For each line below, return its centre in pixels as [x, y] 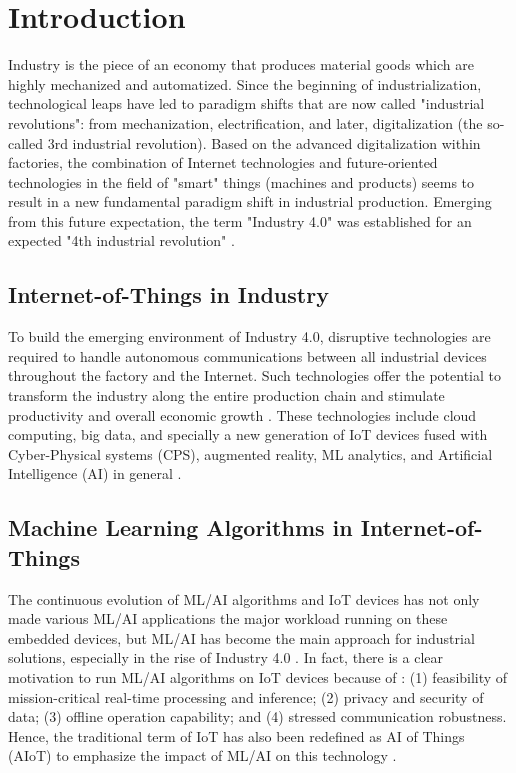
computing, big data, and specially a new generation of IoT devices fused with [248, 434]
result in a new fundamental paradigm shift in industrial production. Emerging [250, 201]
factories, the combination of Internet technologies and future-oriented [223, 162]
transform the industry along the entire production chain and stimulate [226, 395]
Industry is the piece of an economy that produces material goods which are [241, 64]
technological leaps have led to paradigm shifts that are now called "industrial [246, 103]
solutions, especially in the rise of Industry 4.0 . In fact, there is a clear [226, 657]
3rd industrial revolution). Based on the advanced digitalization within [264, 142]
